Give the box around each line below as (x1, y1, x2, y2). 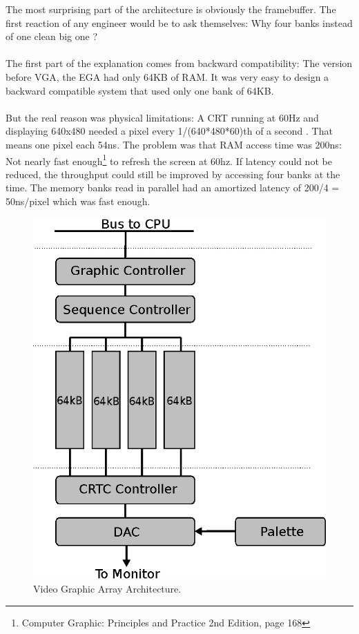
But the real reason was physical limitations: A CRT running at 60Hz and (6, 110, 319, 124)
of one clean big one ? (6, 29, 97, 44)
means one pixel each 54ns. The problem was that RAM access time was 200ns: (6, 137, 342, 151)
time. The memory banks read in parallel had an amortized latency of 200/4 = (6, 180, 340, 195)
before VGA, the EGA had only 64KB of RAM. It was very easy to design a (6, 69, 329, 84)
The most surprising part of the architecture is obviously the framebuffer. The (6, 2, 336, 16)
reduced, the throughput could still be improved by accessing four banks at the (6, 166, 340, 181)
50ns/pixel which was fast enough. (6, 193, 151, 208)
